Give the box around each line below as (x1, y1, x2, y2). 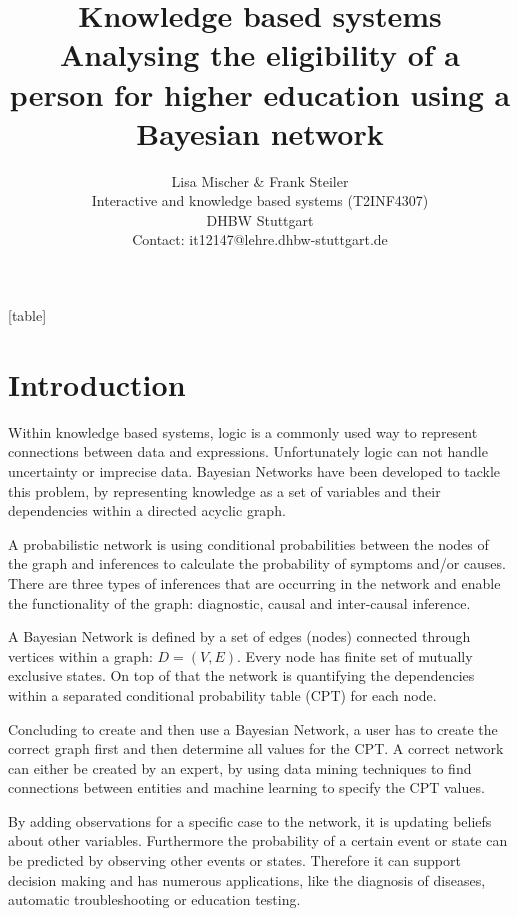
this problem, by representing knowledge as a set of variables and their (8, 480, 441, 501)
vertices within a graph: (8, 645, 153, 666)
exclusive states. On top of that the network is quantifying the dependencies (8, 665, 475, 686)
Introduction (8, 363, 186, 404)
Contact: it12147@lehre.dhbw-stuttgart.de (132, 229, 388, 250)
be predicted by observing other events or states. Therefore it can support (8, 850, 461, 871)
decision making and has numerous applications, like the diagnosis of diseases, (8, 869, 486, 890)
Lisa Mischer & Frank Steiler (171, 170, 349, 191)
